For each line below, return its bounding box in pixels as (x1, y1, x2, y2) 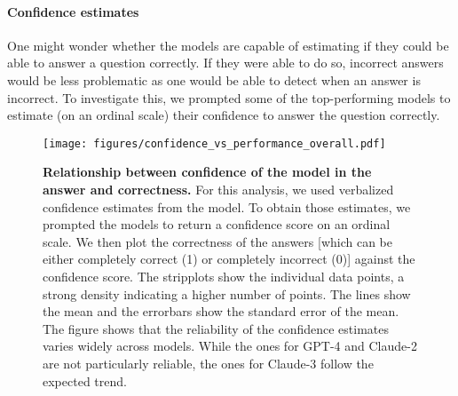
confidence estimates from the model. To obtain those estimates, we (43, 197, 411, 216)
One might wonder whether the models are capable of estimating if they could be (7, 36, 449, 54)
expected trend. (43, 371, 127, 390)
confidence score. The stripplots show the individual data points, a (43, 266, 405, 285)
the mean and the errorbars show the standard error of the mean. (43, 302, 399, 321)
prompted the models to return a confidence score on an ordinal (43, 215, 391, 234)
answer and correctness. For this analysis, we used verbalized (43, 180, 394, 199)
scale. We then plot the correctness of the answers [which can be (43, 232, 393, 250)
